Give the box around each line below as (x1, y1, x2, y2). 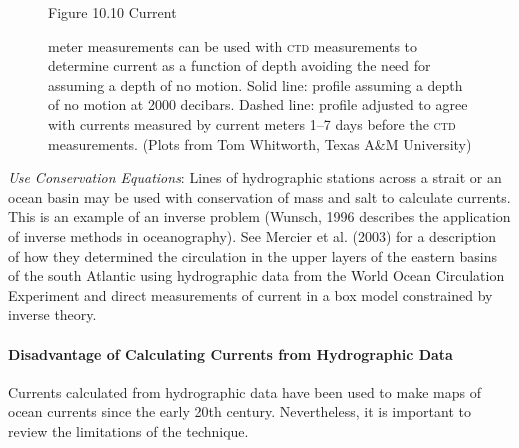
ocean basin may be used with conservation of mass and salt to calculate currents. (8, 186, 511, 207)
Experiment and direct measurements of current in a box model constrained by (8, 284, 493, 305)
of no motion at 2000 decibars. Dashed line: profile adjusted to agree (48, 94, 468, 115)
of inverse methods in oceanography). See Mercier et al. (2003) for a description (8, 225, 497, 246)
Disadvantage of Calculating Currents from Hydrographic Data (8, 343, 453, 364)
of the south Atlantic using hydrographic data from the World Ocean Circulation (8, 265, 505, 286)
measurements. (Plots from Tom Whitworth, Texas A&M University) (48, 133, 472, 154)
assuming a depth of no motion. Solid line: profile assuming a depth (48, 74, 463, 95)
